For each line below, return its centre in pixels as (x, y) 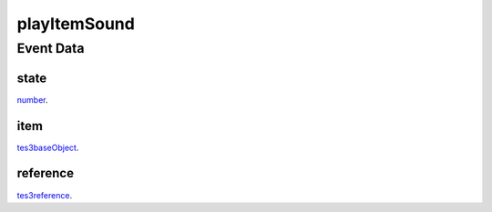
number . (32, 99)
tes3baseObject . (48, 147)
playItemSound (76, 24)
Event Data (51, 48)
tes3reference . (45, 195)
